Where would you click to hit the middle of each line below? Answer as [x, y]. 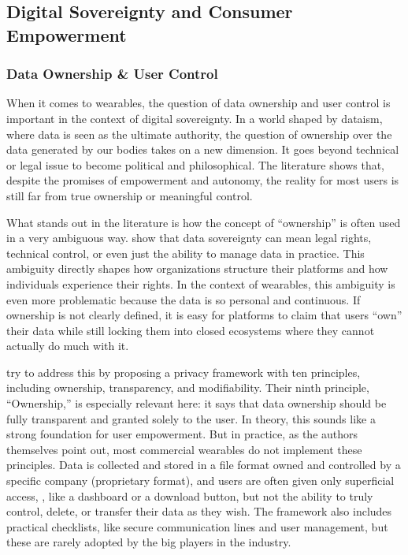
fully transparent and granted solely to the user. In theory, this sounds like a [191, 418]
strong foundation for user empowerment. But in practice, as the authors [182, 434]
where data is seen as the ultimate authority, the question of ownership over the [199, 134]
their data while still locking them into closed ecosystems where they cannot [191, 330]
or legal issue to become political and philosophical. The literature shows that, [196, 164]
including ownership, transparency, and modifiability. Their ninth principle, [188, 387]
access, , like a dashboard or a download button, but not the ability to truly [190, 495]
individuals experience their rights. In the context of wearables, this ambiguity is [201, 283]
